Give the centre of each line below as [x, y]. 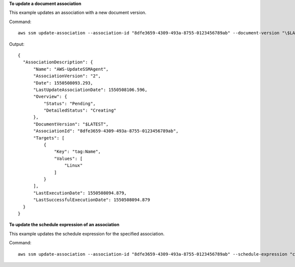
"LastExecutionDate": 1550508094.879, [80, 193]
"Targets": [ [49, 138]
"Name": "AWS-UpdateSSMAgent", [71, 69]
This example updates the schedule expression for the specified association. [87, 234]
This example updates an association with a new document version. [78, 13]
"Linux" [74, 165]
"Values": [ [69, 158]
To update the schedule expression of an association [64, 225]
